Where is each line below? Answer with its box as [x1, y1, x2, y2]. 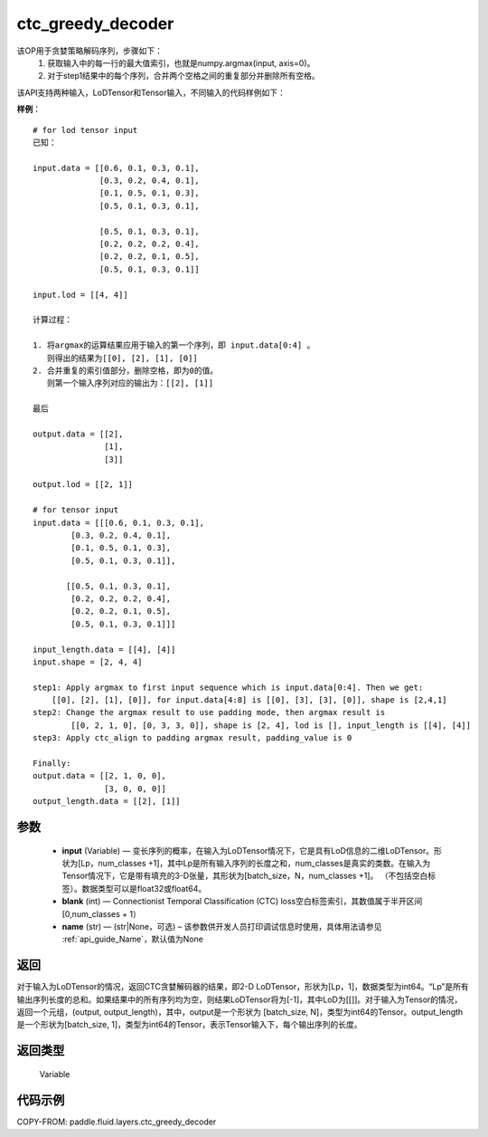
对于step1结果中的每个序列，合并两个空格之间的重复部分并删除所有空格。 [47, 71, 320, 81]
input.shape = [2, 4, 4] [33, 656, 143, 667]
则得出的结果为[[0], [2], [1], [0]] [46, 353, 198, 363]
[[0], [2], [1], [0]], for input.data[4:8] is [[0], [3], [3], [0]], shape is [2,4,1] [51, 695, 447, 705]
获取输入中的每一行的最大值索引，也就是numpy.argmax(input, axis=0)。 [47, 57, 315, 68]
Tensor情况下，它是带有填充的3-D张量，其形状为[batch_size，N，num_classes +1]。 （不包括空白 [61, 870, 428, 882]
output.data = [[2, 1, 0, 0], [33, 770, 167, 781]
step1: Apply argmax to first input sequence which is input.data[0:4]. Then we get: [33, 682, 424, 693]
